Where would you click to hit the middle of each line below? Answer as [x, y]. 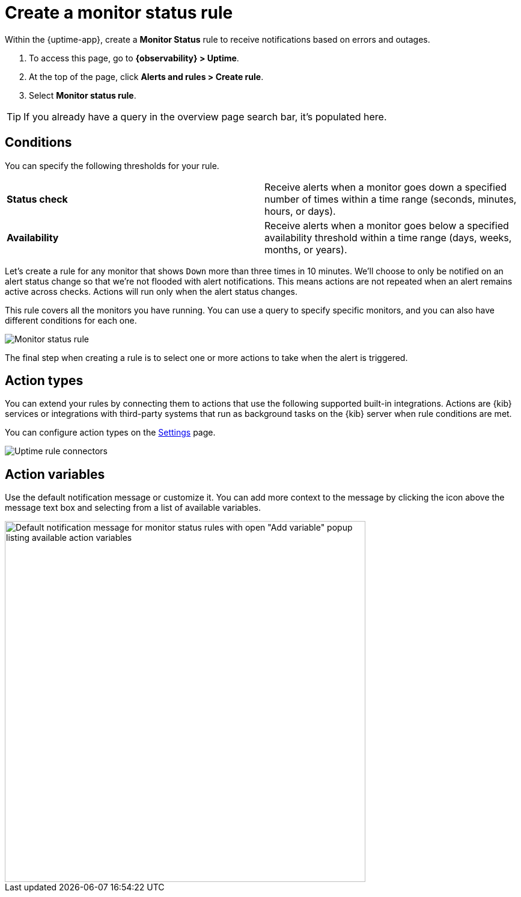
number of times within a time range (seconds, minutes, [391, 199]
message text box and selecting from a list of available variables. [133, 508]
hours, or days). [300, 211]
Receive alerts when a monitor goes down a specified [385, 187]
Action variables [55, 474]
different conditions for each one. [71, 320]
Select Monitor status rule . [83, 95]
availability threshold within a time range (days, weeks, [388, 237]
